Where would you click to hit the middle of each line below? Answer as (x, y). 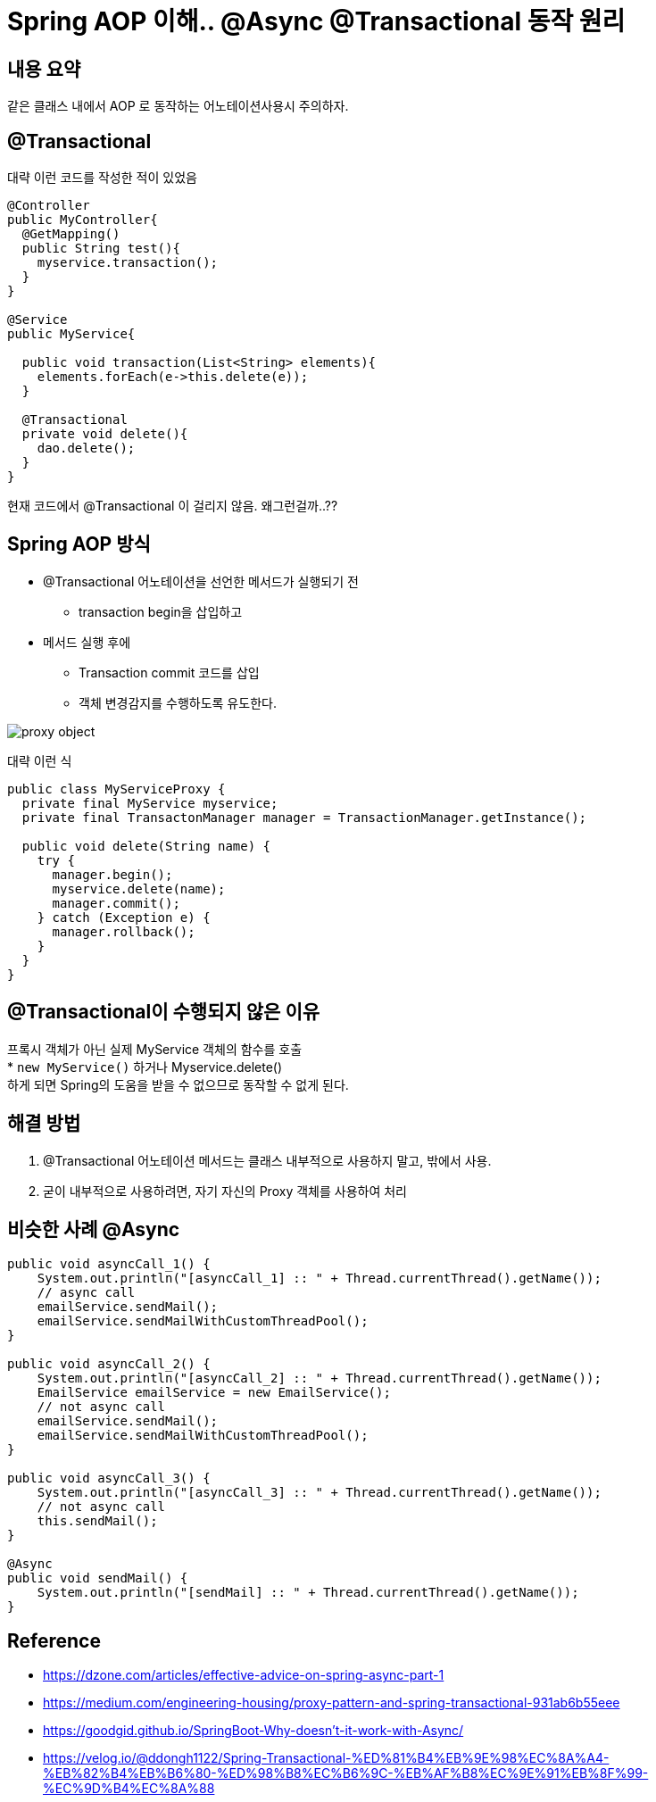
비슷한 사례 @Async (94, 1229)
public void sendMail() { (98, 1578)
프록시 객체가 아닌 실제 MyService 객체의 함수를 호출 (155, 1049)
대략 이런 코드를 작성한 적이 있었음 (102, 178)
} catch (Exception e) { (124, 917)
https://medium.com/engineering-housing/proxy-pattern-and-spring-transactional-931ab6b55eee (332, 1703)
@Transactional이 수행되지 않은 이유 (164, 1012)
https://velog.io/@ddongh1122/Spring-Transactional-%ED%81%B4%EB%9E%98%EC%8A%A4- (326, 1758)
